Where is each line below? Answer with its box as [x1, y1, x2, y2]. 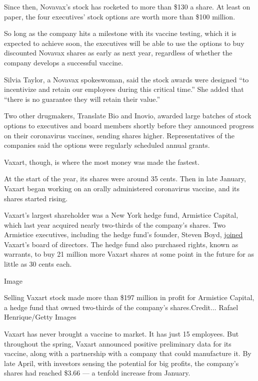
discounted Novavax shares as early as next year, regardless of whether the [4, 47, 232, 58]
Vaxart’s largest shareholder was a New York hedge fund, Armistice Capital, [4, 210, 238, 220]
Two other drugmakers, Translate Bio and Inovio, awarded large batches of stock [4, 110, 251, 121]
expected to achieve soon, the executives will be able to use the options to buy [4, 37, 244, 48]
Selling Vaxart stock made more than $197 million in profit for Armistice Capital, [4, 292, 254, 303]
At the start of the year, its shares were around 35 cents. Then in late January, [4, 173, 246, 184]
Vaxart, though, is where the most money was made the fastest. [4, 156, 199, 167]
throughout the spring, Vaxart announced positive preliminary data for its [4, 338, 231, 349]
